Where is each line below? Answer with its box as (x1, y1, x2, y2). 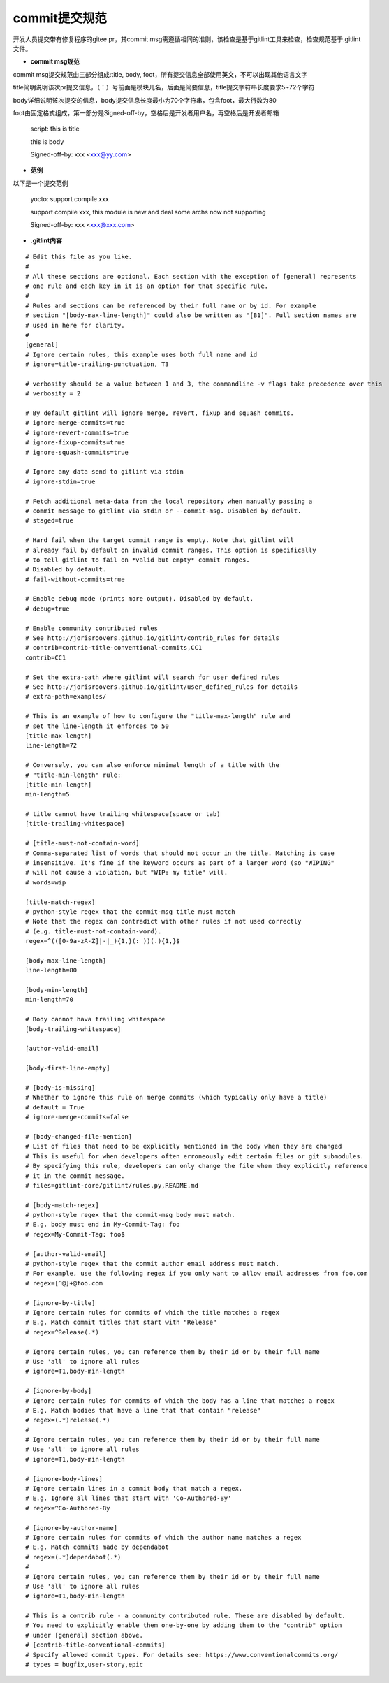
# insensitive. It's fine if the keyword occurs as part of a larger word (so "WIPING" (25, 859, 335, 867)
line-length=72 (25, 741, 78, 750)
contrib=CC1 (25, 653, 66, 662)
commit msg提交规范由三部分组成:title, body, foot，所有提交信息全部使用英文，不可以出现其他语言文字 (13, 70, 308, 78)
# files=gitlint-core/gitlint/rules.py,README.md (25, 1181, 199, 1189)
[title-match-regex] (25, 898, 96, 906)
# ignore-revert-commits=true (25, 428, 129, 437)
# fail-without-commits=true (25, 575, 125, 583)
